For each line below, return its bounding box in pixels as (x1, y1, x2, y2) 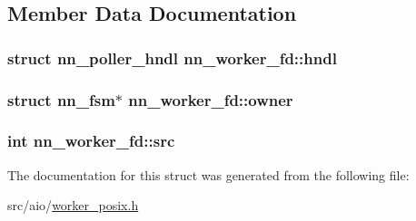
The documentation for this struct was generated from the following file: (7, 165, 410, 184)
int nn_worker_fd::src (7, 130, 175, 152)
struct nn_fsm (7, 88, 115, 110)
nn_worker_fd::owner (128, 88, 293, 110)
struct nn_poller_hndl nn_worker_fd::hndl (7, 46, 337, 69)
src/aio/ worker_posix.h (7, 196, 139, 215)
